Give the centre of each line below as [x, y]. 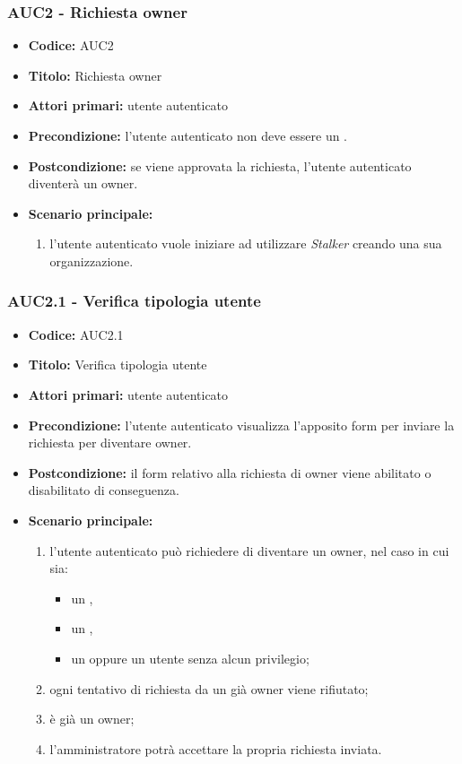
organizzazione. [92, 260]
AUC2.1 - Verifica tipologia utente [134, 301]
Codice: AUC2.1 [76, 334]
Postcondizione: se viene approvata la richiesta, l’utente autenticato [220, 165]
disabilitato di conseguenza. [104, 490]
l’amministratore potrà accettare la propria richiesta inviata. [216, 748]
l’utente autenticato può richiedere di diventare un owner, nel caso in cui [249, 550]
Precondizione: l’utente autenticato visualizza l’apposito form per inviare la [241, 425]
